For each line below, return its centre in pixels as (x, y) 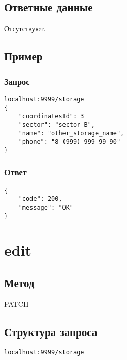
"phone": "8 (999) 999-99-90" (70, 142)
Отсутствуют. (25, 28)
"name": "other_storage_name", (71, 133)
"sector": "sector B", (57, 125)
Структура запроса (51, 331)
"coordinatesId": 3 (51, 117)
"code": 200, (40, 199)
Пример (23, 56)
